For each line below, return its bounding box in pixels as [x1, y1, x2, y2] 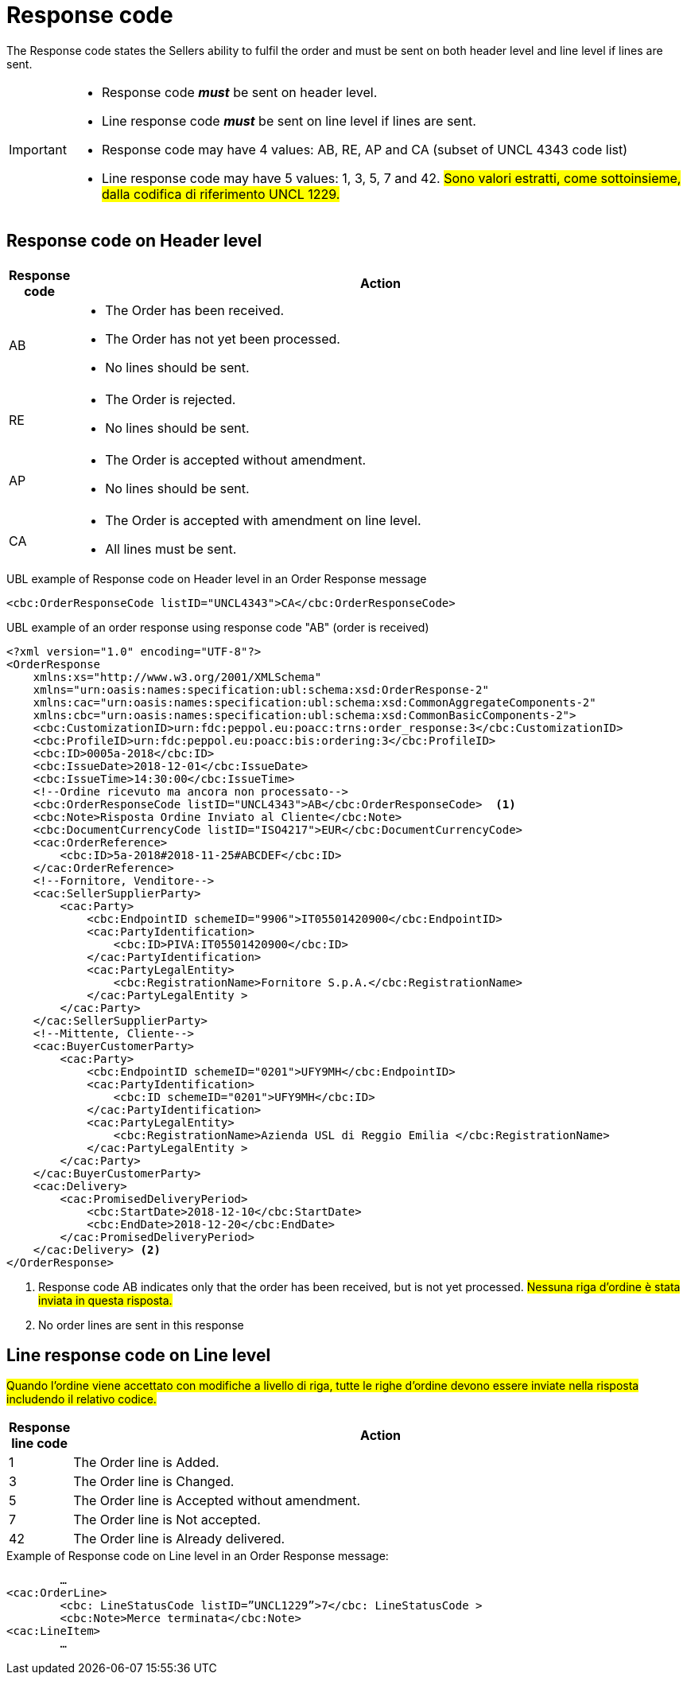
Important [9, 141, 67, 158]
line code [11, 1435, 68, 1452]
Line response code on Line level [6, 1345, 271, 1366]
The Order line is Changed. [73, 1473, 235, 1490]
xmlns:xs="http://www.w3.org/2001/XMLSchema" [33, 670, 322, 683]
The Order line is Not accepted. [73, 1512, 261, 1528]
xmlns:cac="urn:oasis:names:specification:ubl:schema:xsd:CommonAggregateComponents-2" [33, 695, 596, 709]
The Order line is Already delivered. [73, 1531, 285, 1547]
